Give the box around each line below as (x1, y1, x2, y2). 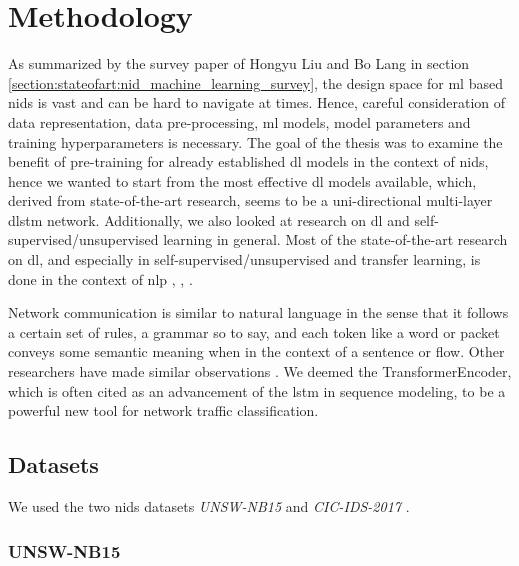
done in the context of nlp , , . (8, 268, 193, 289)
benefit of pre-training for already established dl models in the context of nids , (8, 151, 489, 172)
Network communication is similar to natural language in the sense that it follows (8, 302, 509, 323)
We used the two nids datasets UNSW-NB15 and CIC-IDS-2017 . (8, 496, 410, 517)
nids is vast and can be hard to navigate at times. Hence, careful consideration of (8, 92, 506, 113)
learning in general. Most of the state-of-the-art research (163, 229, 508, 250)
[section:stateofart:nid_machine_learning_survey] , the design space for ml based (8, 72, 503, 93)
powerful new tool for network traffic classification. (8, 400, 319, 421)
